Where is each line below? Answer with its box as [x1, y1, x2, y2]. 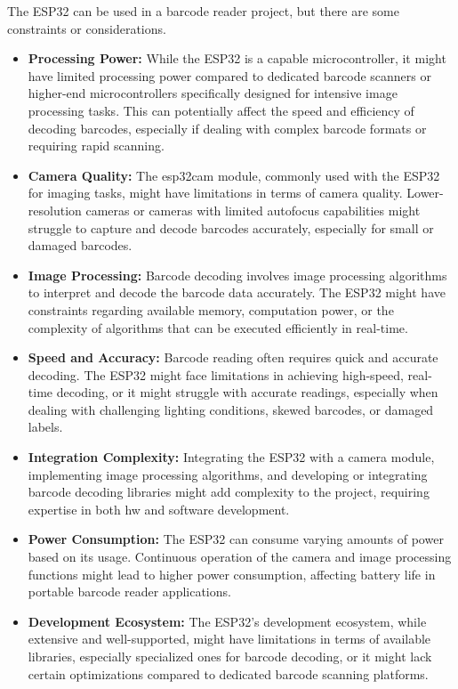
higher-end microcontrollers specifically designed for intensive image [28, 84, 398, 102]
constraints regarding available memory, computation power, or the [28, 300, 394, 319]
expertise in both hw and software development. [28, 499, 290, 518]
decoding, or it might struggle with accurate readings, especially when [56, 383, 438, 401]
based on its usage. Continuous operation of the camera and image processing [28, 547, 452, 566]
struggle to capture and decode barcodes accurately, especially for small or [28, 218, 434, 237]
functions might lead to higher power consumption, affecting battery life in [28, 564, 436, 583]
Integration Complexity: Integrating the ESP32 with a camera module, [28, 448, 435, 466]
